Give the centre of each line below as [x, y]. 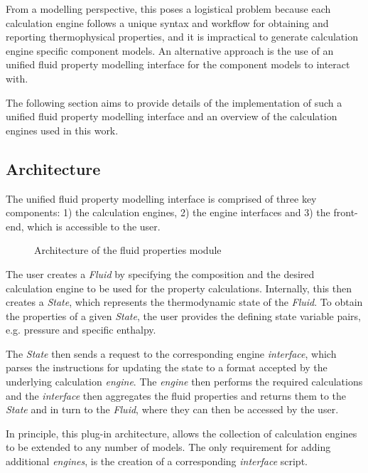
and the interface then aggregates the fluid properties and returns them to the [176, 395]
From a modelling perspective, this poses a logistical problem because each [168, 9]
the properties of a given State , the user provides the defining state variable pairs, [184, 315]
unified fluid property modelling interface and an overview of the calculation [172, 116]
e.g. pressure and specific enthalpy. [81, 330]
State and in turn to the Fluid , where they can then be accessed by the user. [172, 409]
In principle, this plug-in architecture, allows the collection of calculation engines [182, 433]
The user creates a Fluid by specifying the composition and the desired [160, 273]
